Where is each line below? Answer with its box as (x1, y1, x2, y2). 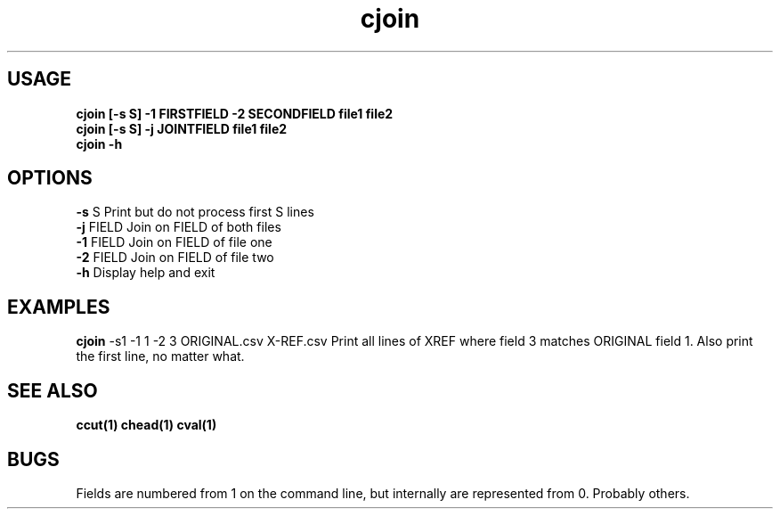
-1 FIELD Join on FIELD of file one (76, 234, 272, 250)
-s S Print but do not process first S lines (76, 204, 314, 220)
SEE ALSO (7, 379, 98, 402)
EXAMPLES (7, 295, 110, 318)
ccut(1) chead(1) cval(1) (76, 417, 217, 433)
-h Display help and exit (76, 265, 215, 281)
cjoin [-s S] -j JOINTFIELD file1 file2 (76, 120, 288, 136)
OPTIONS (7, 167, 93, 190)
